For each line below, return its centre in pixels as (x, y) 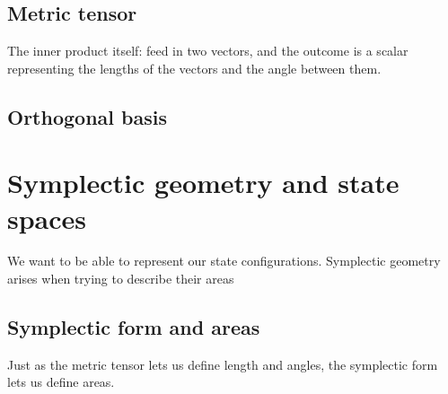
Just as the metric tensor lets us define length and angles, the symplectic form (223, 364)
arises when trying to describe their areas (121, 279)
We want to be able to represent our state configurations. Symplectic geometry (224, 261)
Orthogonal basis (87, 116)
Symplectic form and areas (134, 327)
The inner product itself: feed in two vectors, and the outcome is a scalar (208, 51)
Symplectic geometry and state (203, 183)
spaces (47, 218)
